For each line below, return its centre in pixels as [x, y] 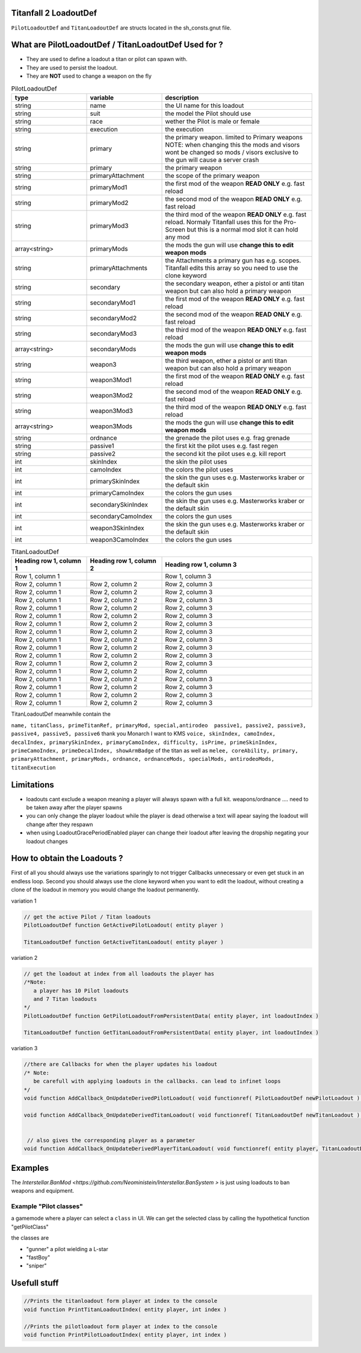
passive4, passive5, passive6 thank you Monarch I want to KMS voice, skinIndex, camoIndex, [143, 734]
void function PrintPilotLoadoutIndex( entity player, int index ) [125, 1335]
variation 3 [24, 1049]
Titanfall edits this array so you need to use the [232, 268]
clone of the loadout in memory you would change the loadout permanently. [105, 890]
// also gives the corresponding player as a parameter [111, 1140]
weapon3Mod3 [112, 411]
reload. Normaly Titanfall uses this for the [224, 222]
